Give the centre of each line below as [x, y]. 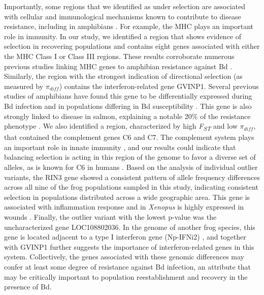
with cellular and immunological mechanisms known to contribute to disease [123, 16]
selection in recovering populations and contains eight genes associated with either [132, 46]
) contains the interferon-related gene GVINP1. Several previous [159, 86]
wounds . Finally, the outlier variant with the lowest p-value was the [110, 217]
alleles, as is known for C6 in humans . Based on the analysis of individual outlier [131, 167]
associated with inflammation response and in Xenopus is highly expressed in [124, 207]
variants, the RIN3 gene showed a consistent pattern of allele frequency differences [132, 177]
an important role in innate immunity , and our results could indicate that [120, 147]
